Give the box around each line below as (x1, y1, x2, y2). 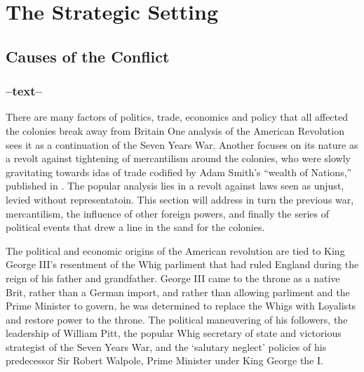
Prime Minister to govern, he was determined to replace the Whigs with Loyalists (6, 298, 356, 313)
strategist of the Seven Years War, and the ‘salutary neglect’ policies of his (6, 339, 327, 354)
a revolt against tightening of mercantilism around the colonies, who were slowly (6, 151, 351, 166)
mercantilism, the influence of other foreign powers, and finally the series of (6, 206, 329, 220)
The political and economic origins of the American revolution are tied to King (6, 243, 345, 258)
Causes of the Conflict (6, 45, 170, 67)
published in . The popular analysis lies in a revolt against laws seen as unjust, (6, 178, 344, 193)
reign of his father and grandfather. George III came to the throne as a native (6, 270, 340, 285)
